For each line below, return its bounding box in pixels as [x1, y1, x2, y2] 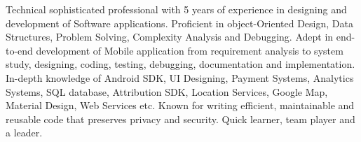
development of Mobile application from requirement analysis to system [36, 43, 343, 57]
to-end [6, 43, 33, 57]
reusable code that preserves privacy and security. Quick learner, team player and [6, 111, 355, 126]
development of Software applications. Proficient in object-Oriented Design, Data [6, 15, 353, 30]
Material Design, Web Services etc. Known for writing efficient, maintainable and [6, 98, 355, 113]
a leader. [6, 125, 43, 140]
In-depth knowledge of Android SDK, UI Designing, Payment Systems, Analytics [6, 70, 354, 85]
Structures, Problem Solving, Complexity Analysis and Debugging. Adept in [6, 29, 334, 44]
